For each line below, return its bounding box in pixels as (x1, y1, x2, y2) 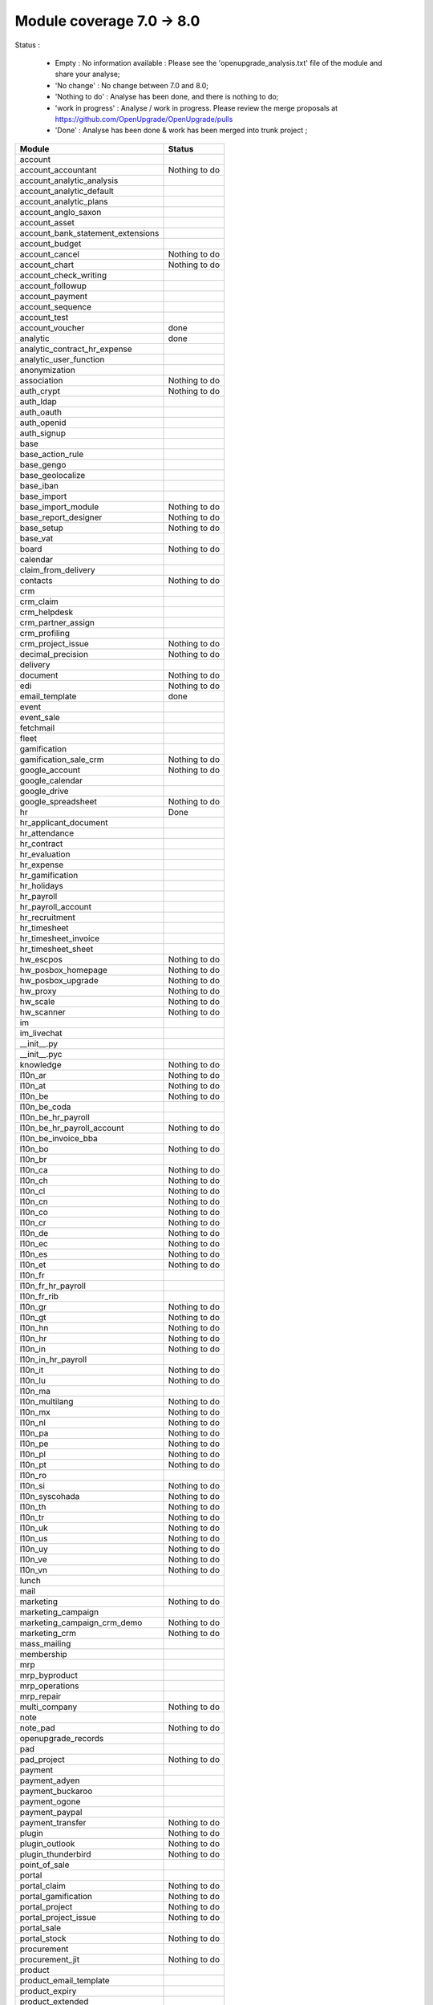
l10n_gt (19, 1311, 47, 1322)
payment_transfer (19, 1817, 87, 1828)
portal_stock (19, 1933, 67, 1944)
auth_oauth (19, 406, 63, 417)
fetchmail (19, 722, 55, 733)
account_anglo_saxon (19, 206, 102, 217)
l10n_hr (19, 1332, 47, 1343)
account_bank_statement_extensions (19, 227, 160, 238)
